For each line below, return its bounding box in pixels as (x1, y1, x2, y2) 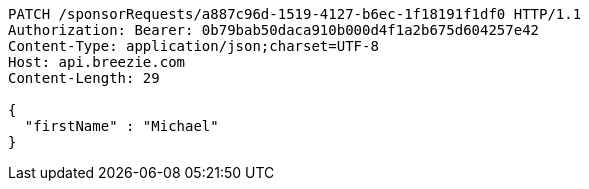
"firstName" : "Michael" (24, 118, 219, 134)
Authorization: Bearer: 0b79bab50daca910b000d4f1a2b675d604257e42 (8, 22, 540, 38)
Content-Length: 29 (8, 70, 160, 86)
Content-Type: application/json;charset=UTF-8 (8, 38, 379, 54)
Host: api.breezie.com (8, 54, 186, 70)
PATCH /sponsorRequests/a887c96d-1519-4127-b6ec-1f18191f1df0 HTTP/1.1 (8, 6, 582, 22)
